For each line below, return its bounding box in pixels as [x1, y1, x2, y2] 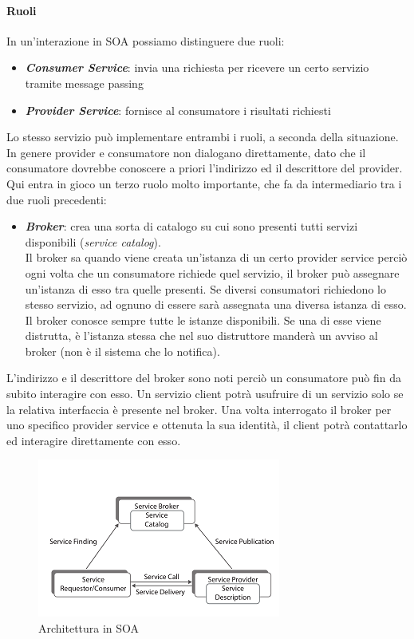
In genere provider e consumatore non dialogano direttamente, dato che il [6, 144, 366, 160]
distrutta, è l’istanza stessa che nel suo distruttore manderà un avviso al [25, 327, 378, 344]
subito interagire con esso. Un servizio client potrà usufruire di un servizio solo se [6, 385, 404, 402]
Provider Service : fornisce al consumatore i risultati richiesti [25, 101, 331, 118]
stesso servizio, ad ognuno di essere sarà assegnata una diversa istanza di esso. [25, 296, 407, 313]
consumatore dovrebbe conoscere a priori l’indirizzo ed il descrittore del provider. [6, 160, 403, 176]
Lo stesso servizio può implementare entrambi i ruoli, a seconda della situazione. [6, 128, 399, 145]
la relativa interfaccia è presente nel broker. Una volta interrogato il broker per [6, 400, 392, 417]
